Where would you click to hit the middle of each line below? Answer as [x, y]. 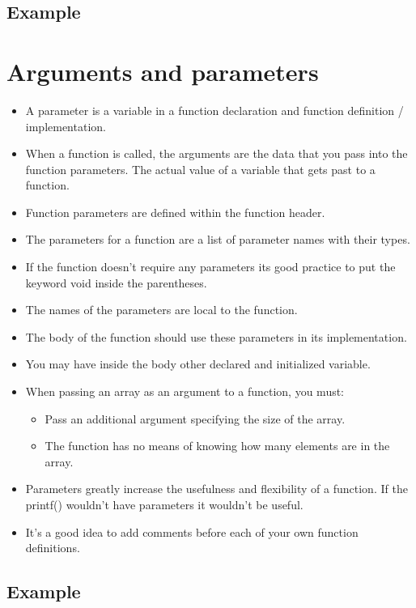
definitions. [53, 548]
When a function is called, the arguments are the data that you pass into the [216, 153]
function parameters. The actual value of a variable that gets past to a [200, 169]
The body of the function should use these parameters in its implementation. [216, 336]
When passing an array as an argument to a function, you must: [185, 391]
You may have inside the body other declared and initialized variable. [198, 364]
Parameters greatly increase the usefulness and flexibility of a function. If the [216, 489]
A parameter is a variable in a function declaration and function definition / [214, 110]
